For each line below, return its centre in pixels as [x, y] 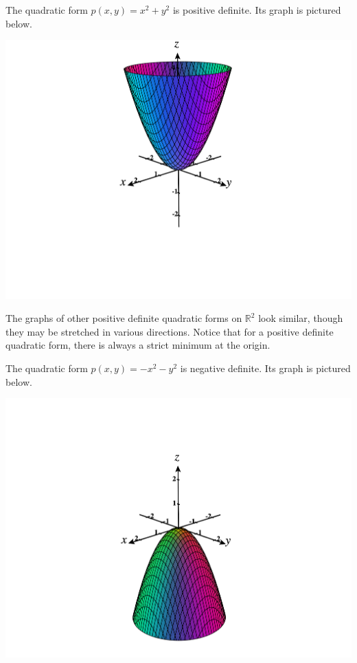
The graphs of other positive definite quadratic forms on [124, 318]
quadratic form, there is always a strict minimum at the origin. [138, 345]
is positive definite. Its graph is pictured [257, 10]
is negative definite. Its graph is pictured [265, 368]
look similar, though [301, 318]
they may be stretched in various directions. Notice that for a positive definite [170, 331]
